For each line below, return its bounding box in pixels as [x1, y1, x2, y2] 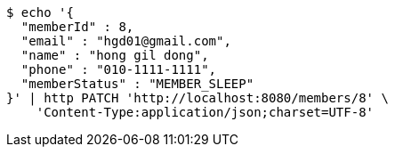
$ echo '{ [6, 5, 74, 20]
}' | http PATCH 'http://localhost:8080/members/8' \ [6, 91, 389, 105]
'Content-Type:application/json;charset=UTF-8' [36, 105, 375, 119]
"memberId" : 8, [20, 20, 134, 34]
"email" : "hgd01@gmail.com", [20, 34, 231, 48]
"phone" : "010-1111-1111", [20, 62, 217, 77]
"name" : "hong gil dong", [20, 48, 209, 62]
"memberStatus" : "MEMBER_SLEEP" [20, 77, 254, 91]
